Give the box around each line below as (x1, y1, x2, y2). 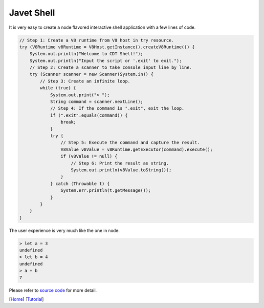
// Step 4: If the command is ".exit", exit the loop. (50, 105, 185, 111)
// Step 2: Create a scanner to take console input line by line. (29, 65, 193, 70)
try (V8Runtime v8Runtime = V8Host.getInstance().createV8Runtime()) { (19, 44, 195, 50)
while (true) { (40, 85, 77, 91)
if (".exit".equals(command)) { (50, 112, 128, 118)
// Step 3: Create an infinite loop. (40, 78, 131, 84)
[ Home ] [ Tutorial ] (9, 296, 44, 302)
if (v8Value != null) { (60, 154, 117, 159)
